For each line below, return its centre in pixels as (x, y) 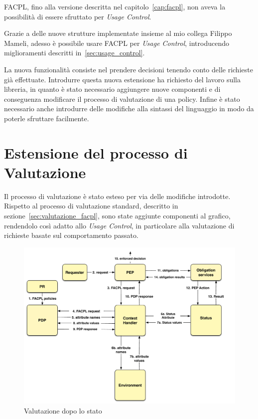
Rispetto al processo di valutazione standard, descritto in (91, 206)
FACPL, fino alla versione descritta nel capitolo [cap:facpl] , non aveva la (115, 6)
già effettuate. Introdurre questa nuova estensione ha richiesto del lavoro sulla (123, 79)
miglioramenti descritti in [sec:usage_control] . (74, 53)
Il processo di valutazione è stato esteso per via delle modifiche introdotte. (117, 196)
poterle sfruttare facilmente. (47, 118)
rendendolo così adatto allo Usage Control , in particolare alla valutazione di (119, 225)
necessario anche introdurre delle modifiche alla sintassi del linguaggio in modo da (129, 108)
